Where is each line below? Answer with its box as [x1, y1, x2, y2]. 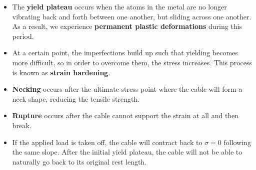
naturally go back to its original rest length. [12, 156, 147, 167]
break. [12, 120, 31, 130]
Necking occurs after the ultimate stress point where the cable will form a [12, 84, 242, 94]
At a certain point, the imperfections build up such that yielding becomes [12, 47, 238, 58]
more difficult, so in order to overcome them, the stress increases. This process [12, 57, 252, 67]
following [223, 137, 251, 147]
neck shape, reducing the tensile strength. [12, 93, 140, 104]
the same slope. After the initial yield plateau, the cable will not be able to [12, 147, 242, 157]
